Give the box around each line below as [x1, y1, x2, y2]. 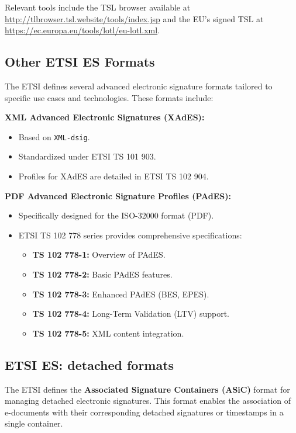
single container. [5, 417, 63, 429]
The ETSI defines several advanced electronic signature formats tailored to [5, 79, 273, 92]
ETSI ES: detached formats [5, 355, 174, 373]
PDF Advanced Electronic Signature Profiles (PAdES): [5, 189, 232, 202]
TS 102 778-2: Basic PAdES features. [32, 268, 173, 280]
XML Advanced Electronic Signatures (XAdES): [5, 111, 205, 123]
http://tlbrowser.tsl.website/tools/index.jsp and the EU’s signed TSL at [5, 12, 264, 25]
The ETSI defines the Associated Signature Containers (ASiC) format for [5, 383, 290, 395]
